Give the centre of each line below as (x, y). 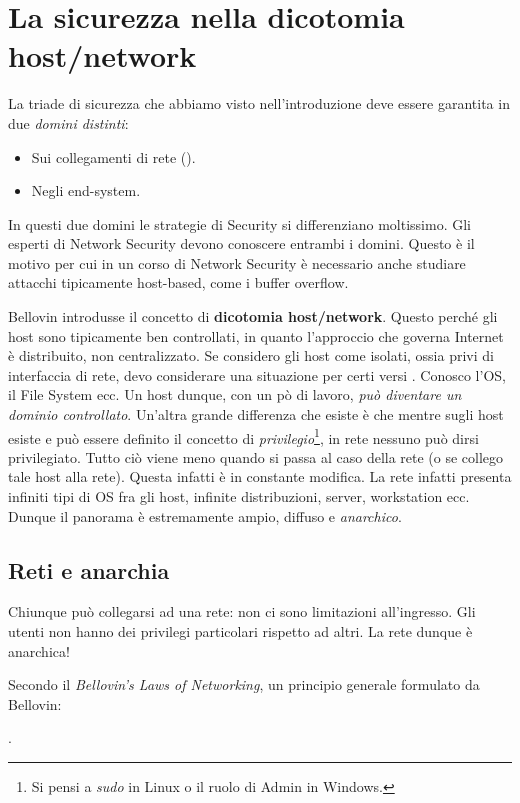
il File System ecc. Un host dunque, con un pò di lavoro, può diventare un (235, 394)
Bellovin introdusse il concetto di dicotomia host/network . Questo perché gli (253, 316)
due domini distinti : (68, 122)
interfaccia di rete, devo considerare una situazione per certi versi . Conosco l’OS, (257, 374)
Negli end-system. (86, 190)
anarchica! (39, 650)
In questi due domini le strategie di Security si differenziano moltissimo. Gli (239, 223)
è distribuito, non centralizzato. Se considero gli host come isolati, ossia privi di (251, 355)
